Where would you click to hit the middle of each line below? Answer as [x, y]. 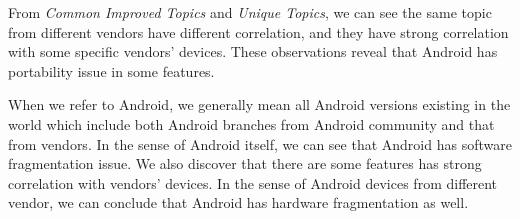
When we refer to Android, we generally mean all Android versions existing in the [259, 104]
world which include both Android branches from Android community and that [251, 123]
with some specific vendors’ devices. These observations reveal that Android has [253, 51]
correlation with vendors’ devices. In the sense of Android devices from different [253, 182]
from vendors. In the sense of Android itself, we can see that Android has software [260, 143]
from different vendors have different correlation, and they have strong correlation [258, 31]
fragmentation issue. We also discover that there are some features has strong [245, 163]
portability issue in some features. [111, 70]
